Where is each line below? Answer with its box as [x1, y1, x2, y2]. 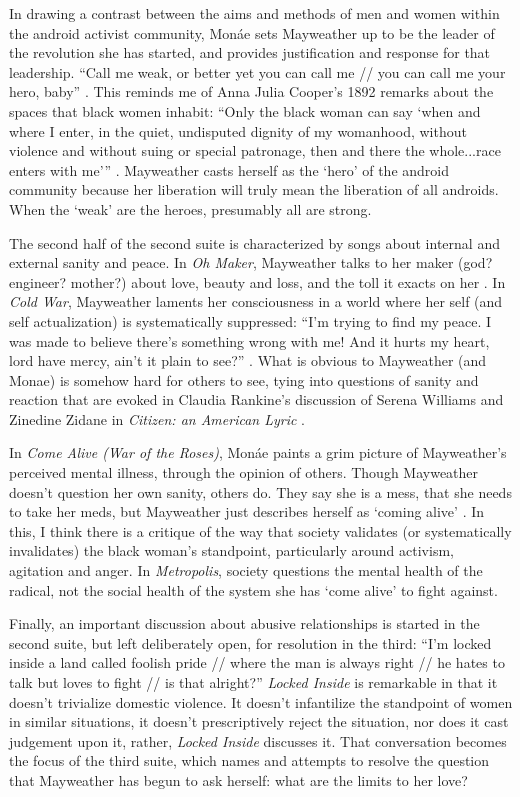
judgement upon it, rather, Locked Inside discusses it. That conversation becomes [9, 730, 507, 751]
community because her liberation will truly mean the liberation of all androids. [9, 179, 499, 200]
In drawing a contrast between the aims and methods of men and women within [9, 3, 500, 23]
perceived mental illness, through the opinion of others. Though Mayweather [9, 462, 479, 483]
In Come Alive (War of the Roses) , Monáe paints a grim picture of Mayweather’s [9, 442, 507, 463]
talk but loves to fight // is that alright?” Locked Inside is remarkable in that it [9, 672, 498, 692]
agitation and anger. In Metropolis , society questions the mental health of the [9, 560, 483, 581]
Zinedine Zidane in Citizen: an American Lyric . [9, 408, 306, 429]
